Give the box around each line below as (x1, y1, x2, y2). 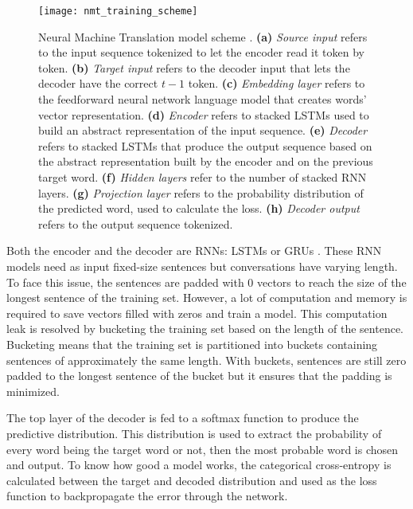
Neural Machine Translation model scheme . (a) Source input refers (38, 28, 368, 45)
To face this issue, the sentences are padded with (6, 273, 244, 290)
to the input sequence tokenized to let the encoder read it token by (38, 44, 365, 61)
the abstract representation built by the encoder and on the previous (38, 153, 373, 170)
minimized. (6, 382, 60, 399)
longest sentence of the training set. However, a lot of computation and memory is (6, 289, 407, 306)
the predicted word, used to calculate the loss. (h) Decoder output (38, 200, 360, 217)
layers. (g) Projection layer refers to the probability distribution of (38, 184, 364, 201)
